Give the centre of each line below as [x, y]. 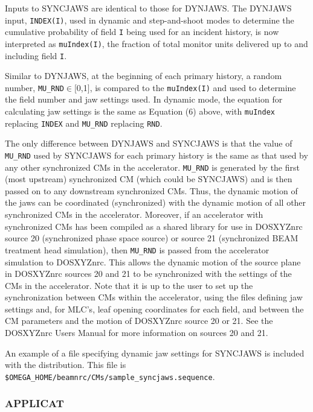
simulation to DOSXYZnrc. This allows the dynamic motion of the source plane [153, 261]
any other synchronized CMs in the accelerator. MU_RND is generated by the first [152, 167]
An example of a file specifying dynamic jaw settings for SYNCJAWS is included [155, 353]
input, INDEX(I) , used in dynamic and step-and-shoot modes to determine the [150, 20]
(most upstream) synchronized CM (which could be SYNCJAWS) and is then [149, 179]
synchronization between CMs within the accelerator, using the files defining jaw [154, 297]
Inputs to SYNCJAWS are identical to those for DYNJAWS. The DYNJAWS [148, 8]
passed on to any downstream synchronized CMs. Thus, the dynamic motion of [151, 190]
